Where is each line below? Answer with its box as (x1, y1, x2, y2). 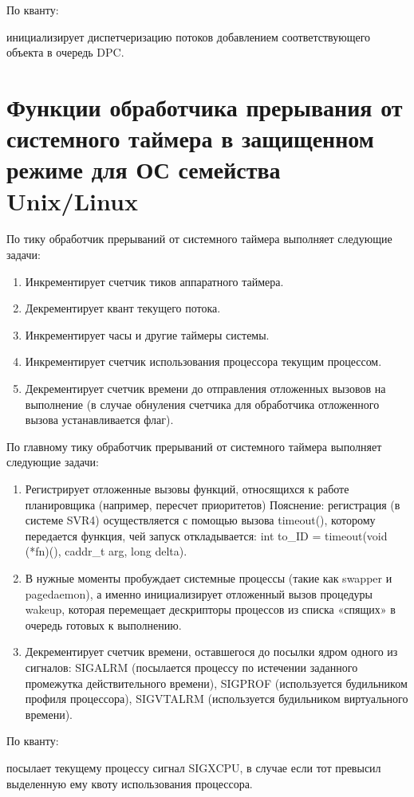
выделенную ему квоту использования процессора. (6, 775, 253, 791)
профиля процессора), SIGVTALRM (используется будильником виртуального (25, 690, 408, 707)
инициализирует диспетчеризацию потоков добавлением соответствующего (6, 28, 371, 45)
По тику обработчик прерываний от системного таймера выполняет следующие (6, 230, 392, 247)
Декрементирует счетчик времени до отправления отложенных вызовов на (25, 380, 386, 397)
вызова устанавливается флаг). (25, 411, 174, 428)
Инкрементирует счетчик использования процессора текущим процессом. (25, 353, 382, 370)
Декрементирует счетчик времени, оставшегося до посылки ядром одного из (25, 643, 398, 660)
